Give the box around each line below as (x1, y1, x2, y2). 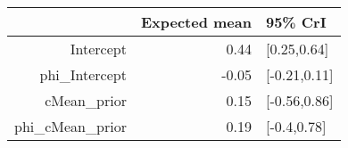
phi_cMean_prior (14, 116, 127, 136)
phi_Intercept (39, 64, 127, 85)
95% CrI (265, 12, 327, 32)
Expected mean (140, 12, 252, 32)
